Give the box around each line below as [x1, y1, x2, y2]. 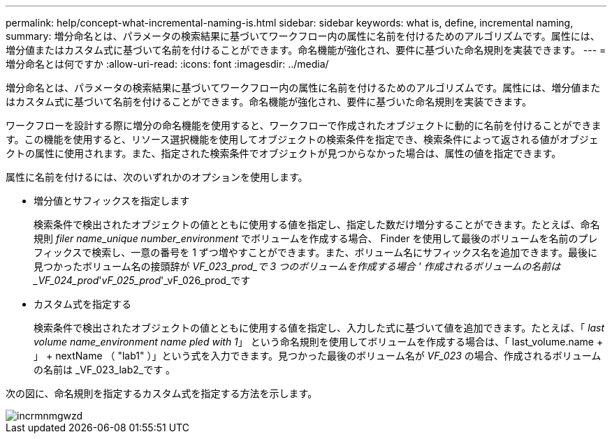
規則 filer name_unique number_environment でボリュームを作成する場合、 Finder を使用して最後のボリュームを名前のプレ [34, 232, 598, 244]
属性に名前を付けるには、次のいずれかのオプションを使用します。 [6, 171, 308, 183]
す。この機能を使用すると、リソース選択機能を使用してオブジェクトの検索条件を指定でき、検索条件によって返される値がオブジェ [6, 133, 599, 145]
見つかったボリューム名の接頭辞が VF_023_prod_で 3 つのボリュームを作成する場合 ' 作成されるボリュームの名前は [34, 260, 561, 272]
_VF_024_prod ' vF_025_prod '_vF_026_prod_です [34, 274, 251, 286]
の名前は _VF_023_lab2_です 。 [34, 364, 176, 375]
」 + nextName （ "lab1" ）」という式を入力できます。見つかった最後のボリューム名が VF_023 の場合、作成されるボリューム [34, 350, 602, 362]
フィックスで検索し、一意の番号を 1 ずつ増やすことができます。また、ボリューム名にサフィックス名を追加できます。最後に [34, 246, 597, 258]
